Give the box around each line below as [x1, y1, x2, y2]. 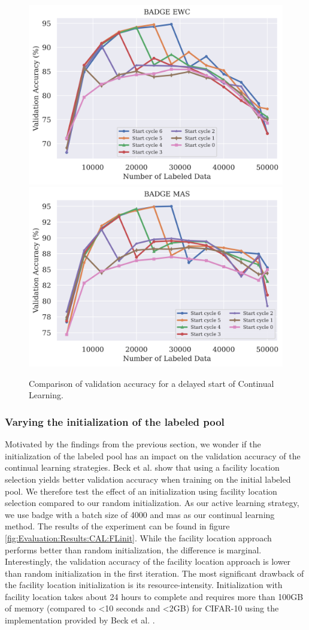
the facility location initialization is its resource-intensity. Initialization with [5, 578, 283, 591]
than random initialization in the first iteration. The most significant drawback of [5, 567, 304, 579]
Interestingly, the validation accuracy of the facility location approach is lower [5, 555, 291, 568]
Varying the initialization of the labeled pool [5, 414, 225, 429]
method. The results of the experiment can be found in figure [5, 520, 230, 532]
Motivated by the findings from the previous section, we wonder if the [5, 438, 261, 450]
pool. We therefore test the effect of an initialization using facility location [5, 484, 277, 497]
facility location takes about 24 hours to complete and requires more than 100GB [5, 590, 304, 602]
